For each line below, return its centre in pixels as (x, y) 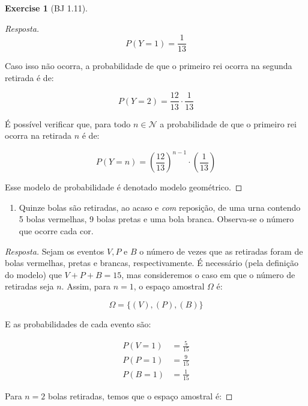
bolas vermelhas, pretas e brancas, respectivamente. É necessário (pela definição (152, 263)
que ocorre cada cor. (56, 230)
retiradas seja (29, 286)
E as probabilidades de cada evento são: (78, 323)
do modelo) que (33, 274)
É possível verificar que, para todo (68, 123)
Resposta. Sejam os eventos (55, 251)
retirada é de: (29, 77)
